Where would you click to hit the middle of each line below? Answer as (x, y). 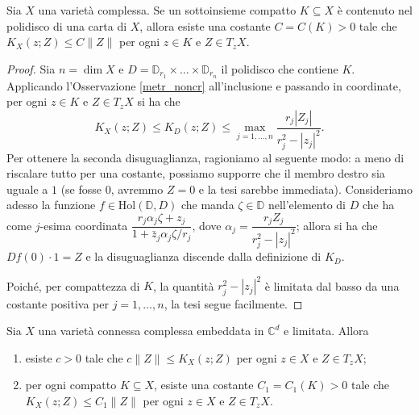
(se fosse (81, 189)
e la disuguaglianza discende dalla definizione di (203, 256)
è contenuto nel (375, 10)
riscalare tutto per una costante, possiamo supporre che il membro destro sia (196, 173)
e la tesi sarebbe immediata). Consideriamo (305, 189)
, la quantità (184, 285)
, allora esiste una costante (205, 25)
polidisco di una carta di (67, 25)
